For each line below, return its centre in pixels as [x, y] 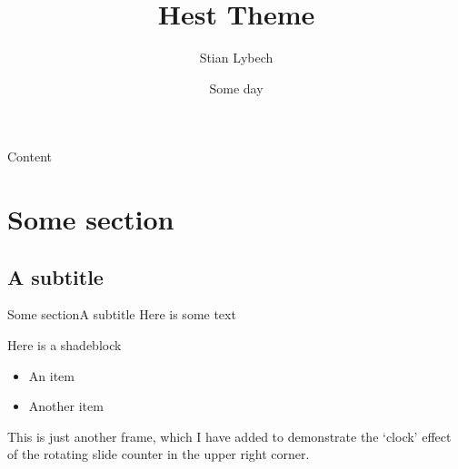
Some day [236, 88]
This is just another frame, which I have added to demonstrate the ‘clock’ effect [229, 436]
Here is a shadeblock [65, 345]
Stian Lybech [236, 58]
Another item [66, 406]
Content [30, 156]
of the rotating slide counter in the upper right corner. [159, 454]
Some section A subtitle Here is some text [122, 314]
